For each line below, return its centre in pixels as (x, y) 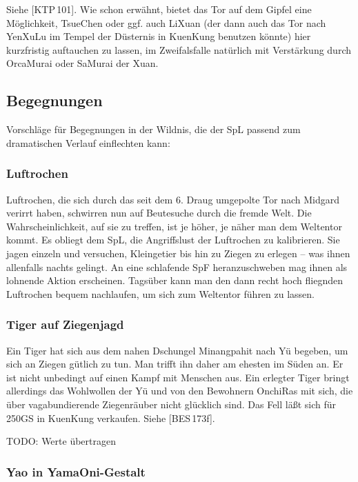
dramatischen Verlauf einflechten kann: (88, 142)
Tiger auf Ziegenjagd (65, 324)
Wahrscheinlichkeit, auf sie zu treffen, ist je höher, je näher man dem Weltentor (174, 226)
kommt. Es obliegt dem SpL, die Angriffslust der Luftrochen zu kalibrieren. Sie (173, 240)
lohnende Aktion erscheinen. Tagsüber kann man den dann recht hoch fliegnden (175, 280)
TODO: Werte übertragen (61, 441)
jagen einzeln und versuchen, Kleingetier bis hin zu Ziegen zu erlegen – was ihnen (178, 253)
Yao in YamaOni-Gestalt (76, 471)
